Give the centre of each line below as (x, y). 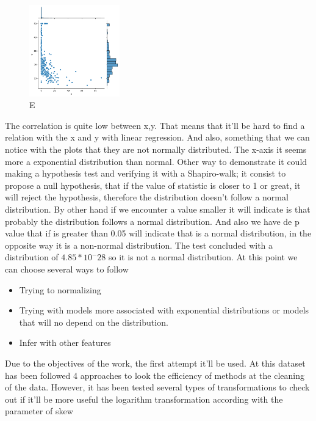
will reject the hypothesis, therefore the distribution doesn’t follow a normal (147, 197)
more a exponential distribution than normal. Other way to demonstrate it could (156, 161)
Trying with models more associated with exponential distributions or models (164, 310)
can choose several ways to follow (67, 269)
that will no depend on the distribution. (94, 322)
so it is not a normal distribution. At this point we (203, 257)
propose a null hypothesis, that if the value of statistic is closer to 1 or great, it (153, 185)
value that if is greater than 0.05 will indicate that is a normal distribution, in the (158, 233)
